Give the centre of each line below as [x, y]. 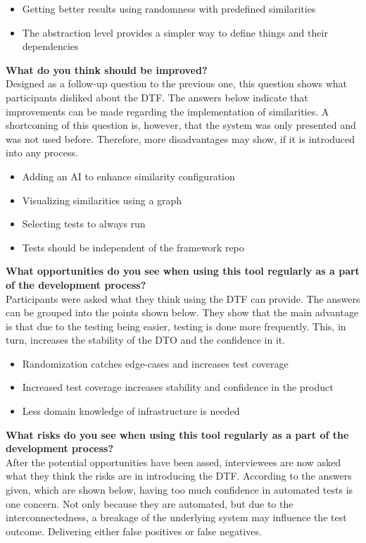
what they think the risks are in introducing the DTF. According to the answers [179, 476]
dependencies [50, 46]
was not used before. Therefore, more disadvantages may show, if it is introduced [181, 138]
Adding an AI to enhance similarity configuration [128, 176]
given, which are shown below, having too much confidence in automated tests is [179, 490]
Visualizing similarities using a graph [102, 200]
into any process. [42, 152]
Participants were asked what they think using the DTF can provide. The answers [183, 298]
